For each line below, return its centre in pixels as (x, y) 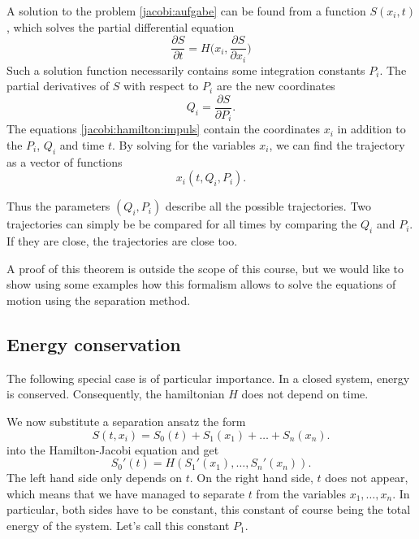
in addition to (371, 129)
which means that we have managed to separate (125, 493)
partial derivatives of (58, 86)
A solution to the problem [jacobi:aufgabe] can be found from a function (186, 11)
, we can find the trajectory (337, 145)
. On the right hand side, (251, 478)
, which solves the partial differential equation (121, 26)
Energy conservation (94, 343)
